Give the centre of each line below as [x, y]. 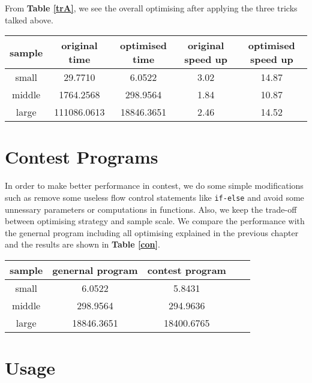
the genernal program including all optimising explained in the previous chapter [152, 232]
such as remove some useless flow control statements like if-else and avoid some [154, 197]
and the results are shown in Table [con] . [82, 244]
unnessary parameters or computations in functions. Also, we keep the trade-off [151, 209]
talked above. [29, 19]
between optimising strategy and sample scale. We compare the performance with [155, 221]
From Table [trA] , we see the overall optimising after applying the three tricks [151, 8]
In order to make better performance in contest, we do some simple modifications [154, 186]
